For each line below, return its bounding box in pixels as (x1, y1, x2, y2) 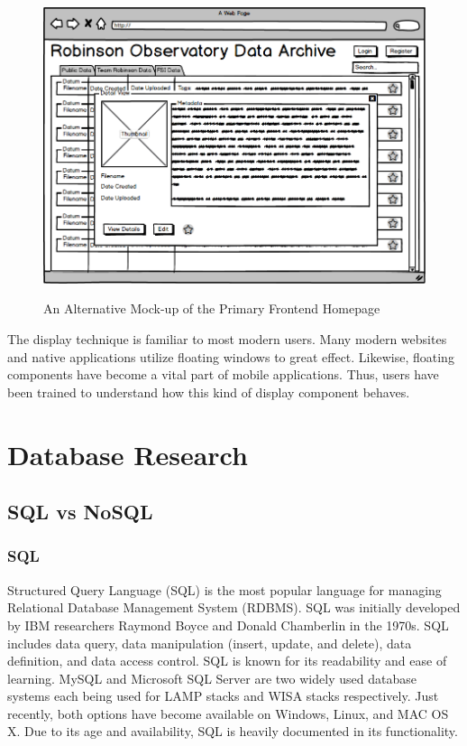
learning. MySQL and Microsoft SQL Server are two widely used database (7, 668, 417, 687)
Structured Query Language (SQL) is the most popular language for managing (7, 580, 442, 599)
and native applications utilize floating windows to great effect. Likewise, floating (7, 347, 454, 366)
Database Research (7, 435, 248, 472)
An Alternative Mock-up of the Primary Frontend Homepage (43, 299, 380, 318)
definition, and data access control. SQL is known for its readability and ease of (7, 651, 447, 670)
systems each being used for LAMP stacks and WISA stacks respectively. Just (7, 686, 439, 705)
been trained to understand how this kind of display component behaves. (7, 382, 410, 401)
